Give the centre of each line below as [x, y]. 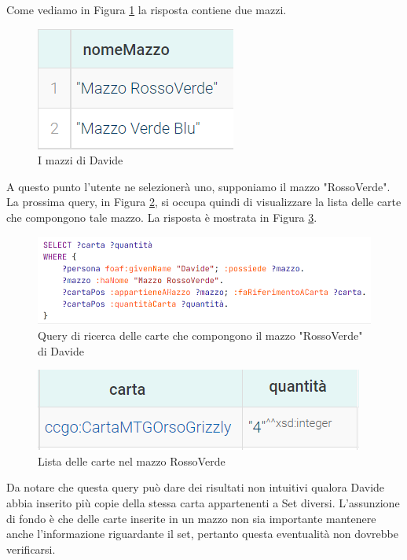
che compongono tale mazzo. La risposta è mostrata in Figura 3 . [162, 217]
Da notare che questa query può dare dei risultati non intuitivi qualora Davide [196, 487]
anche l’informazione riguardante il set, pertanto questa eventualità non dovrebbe [202, 534]
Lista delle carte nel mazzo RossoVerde [132, 461]
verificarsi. [31, 549]
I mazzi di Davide [81, 160]
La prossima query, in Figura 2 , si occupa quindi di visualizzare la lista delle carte [204, 202]
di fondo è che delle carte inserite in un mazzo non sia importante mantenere [191, 518]
